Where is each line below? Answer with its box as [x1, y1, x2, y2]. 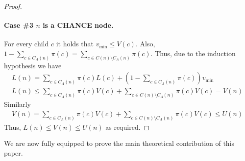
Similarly [4, 99, 31, 109]
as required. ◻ [105, 121, 150, 132]
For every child [4, 39, 49, 49]
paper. [4, 148, 23, 158]
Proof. [4, 1, 22, 11]
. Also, [135, 39, 155, 49]
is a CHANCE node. [43, 20, 114, 30]
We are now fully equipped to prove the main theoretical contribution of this [4, 138, 235, 148]
